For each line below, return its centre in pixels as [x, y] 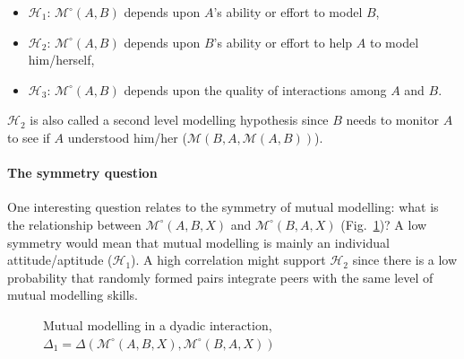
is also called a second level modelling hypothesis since [179, 120]
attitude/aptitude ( [60, 260]
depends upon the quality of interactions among [255, 89]
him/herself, [61, 60]
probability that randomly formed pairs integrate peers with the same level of [220, 277]
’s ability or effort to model [288, 12]
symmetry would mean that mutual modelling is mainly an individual [198, 242]
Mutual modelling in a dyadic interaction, [158, 324]
